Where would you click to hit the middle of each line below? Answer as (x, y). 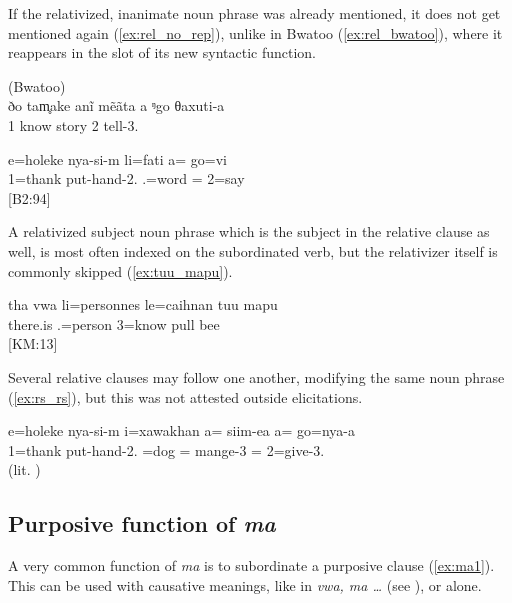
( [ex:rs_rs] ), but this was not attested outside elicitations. (185, 396)
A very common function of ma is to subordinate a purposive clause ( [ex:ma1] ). (251, 565)
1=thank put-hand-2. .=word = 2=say (126, 178)
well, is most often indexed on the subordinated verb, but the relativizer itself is (253, 250)
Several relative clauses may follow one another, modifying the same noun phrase (256, 376)
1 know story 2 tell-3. (73, 124)
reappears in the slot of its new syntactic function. (162, 52)
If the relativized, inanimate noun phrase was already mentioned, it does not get (254, 13)
